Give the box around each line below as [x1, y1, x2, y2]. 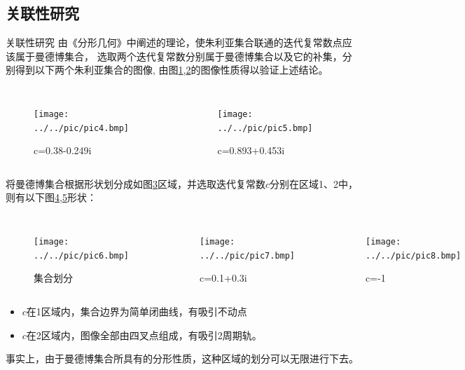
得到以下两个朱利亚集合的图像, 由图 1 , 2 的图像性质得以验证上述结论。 [15, 62, 328, 77]
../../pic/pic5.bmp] [217, 123, 313, 133]
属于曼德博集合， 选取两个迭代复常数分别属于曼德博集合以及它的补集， [15, 48, 342, 63]
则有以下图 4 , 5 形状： [6, 190, 97, 205]
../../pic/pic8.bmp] [366, 250, 461, 261]
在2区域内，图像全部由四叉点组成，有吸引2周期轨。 [26, 327, 262, 342]
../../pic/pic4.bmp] [34, 123, 130, 133]
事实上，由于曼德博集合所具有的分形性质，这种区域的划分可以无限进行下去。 [6, 351, 359, 366]
